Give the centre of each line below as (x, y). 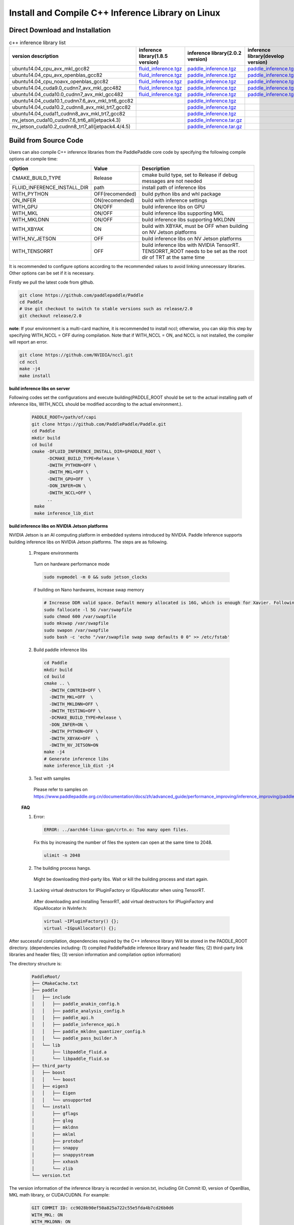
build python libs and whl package (182, 194)
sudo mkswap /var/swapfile (76, 623)
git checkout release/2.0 (50, 316)
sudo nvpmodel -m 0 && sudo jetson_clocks (96, 577)
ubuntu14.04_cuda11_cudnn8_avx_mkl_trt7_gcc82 (69, 114)
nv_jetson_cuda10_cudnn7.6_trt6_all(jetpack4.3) (66, 120)
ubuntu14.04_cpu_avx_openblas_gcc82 (57, 75)
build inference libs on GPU (173, 207)
